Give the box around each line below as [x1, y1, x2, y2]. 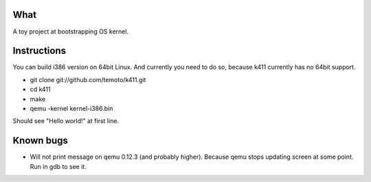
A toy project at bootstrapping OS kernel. [12, 27, 129, 36]
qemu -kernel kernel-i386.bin [30, 104, 113, 112]
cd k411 [30, 86, 51, 94]
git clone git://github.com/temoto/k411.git [30, 75, 146, 83]
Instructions [12, 45, 67, 57]
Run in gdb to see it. [30, 162, 87, 170]
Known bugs [12, 135, 69, 146]
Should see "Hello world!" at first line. [12, 117, 120, 125]
